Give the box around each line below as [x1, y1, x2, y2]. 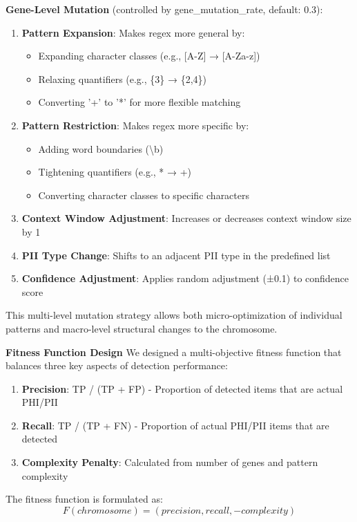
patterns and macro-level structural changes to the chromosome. [6, 321, 278, 335]
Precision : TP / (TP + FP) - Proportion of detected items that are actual [21, 381, 343, 395]
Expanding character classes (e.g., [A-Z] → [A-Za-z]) [38, 48, 260, 63]
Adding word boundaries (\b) [38, 141, 164, 156]
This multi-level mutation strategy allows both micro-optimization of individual [6, 308, 342, 322]
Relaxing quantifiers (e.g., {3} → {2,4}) [38, 71, 206, 86]
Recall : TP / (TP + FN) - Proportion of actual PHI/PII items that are [21, 418, 329, 432]
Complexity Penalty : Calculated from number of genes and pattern [21, 455, 318, 469]
